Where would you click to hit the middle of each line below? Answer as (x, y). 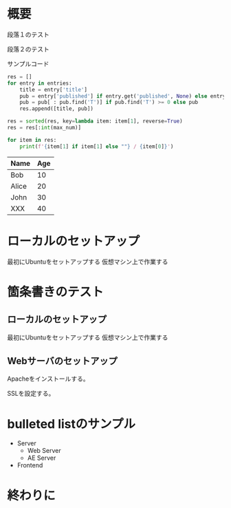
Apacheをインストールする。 (48, 379)
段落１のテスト (28, 34)
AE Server (42, 458)
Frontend (30, 465)
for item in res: (32, 140)
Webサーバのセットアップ (63, 361)
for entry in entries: (40, 83)
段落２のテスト (28, 49)
